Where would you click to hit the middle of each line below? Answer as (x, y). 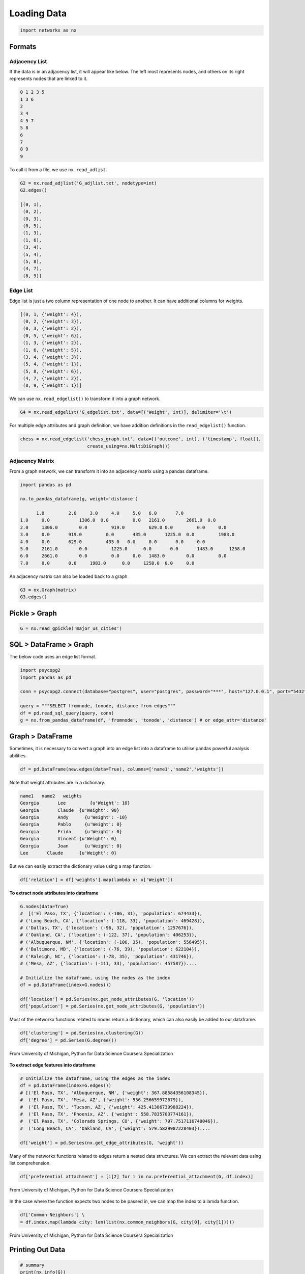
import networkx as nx (48, 30)
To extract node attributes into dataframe (54, 893)
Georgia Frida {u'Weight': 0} (71, 831)
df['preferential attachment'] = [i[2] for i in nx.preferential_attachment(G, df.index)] (137, 1176)
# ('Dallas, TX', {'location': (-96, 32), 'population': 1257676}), (107, 928)
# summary (32, 1265)
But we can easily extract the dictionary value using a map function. (81, 866)
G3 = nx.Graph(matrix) (48, 590)
